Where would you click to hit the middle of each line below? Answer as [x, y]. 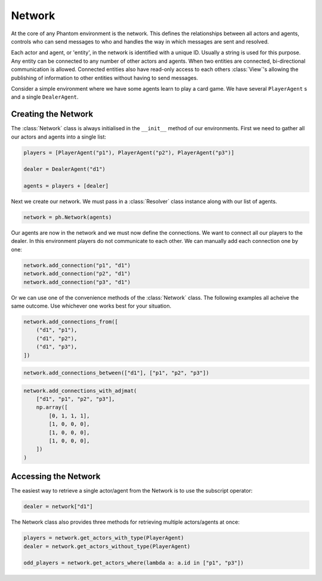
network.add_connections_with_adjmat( [80, 391]
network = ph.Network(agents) [68, 217]
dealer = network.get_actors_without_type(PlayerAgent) [107, 546]
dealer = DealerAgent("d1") [64, 169]
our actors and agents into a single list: [59, 137]
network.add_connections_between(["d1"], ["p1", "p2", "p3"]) [116, 373]
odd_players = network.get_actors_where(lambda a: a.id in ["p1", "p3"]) [134, 563]
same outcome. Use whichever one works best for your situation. [91, 306]
